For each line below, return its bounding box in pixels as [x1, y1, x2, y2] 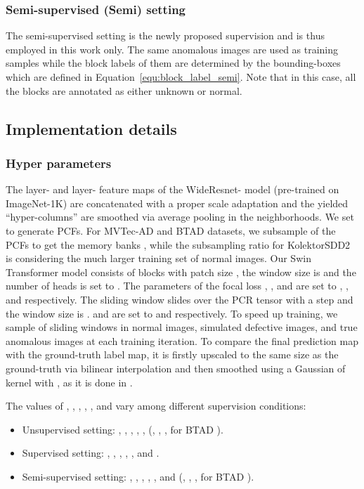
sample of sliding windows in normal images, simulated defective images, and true [6, 320, 358, 334]
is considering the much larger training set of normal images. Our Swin [6, 251, 311, 266]
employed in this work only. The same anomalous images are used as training [6, 41, 339, 56]
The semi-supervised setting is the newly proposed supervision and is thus [6, 28, 325, 43]
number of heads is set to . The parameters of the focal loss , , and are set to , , [6, 278, 349, 293]
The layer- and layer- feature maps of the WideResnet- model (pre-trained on [6, 182, 339, 197]
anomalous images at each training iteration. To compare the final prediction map [6, 333, 358, 348]
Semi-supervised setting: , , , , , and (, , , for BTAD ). [22, 469, 254, 483]
